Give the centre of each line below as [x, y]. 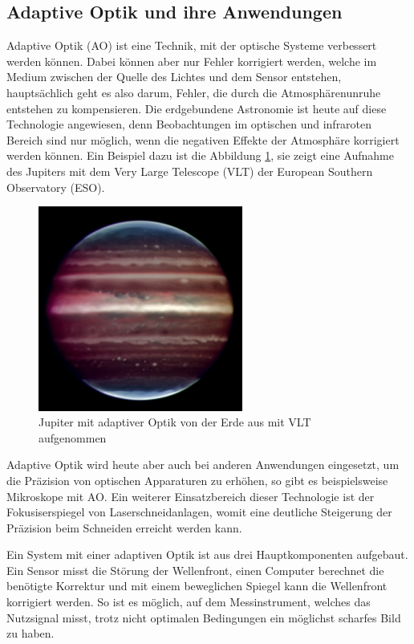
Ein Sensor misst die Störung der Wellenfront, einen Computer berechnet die [195, 570]
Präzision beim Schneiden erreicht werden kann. [124, 527]
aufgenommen [73, 437]
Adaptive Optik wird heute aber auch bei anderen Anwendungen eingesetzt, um [203, 465]
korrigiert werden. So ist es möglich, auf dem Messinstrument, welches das [189, 602]
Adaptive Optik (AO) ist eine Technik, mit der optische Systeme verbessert [192, 45]
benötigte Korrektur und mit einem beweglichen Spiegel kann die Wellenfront [197, 586]
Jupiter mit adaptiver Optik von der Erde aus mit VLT [175, 422]
